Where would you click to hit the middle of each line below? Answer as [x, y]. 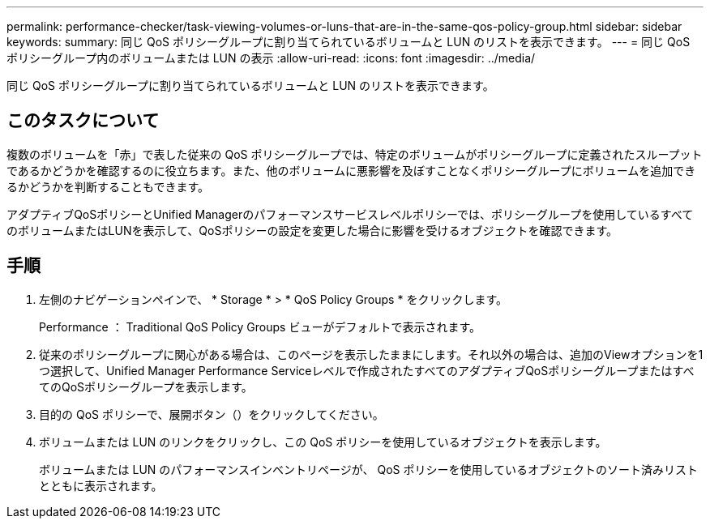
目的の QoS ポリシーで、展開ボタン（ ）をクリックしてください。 [212, 414]
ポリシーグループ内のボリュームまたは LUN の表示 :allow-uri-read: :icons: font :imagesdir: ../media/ [271, 58]
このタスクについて [83, 121]
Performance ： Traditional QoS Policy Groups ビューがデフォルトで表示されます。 [260, 327]
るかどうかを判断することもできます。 [108, 186]
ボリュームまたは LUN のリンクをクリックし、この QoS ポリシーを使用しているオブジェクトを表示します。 [323, 442]
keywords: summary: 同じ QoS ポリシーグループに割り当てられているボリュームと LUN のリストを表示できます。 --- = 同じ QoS [349, 42]
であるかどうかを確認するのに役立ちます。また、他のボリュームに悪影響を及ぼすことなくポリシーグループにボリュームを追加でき [351, 170]
